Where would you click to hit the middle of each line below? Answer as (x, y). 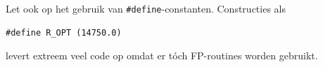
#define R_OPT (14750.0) (64, 32)
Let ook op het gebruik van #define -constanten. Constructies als (146, 8)
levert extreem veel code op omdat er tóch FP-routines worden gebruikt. (162, 55)
